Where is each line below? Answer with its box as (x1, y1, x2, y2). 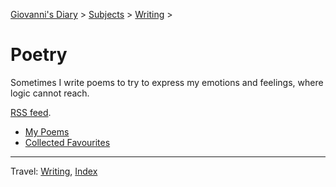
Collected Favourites (24, 136, 111, 148)
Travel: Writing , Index (10, 165, 98, 177)
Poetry (10, 44, 68, 66)
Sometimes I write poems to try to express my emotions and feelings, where (10, 76, 324, 88)
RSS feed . (10, 106, 52, 118)
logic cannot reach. (10, 87, 90, 99)
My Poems (24, 125, 70, 138)
